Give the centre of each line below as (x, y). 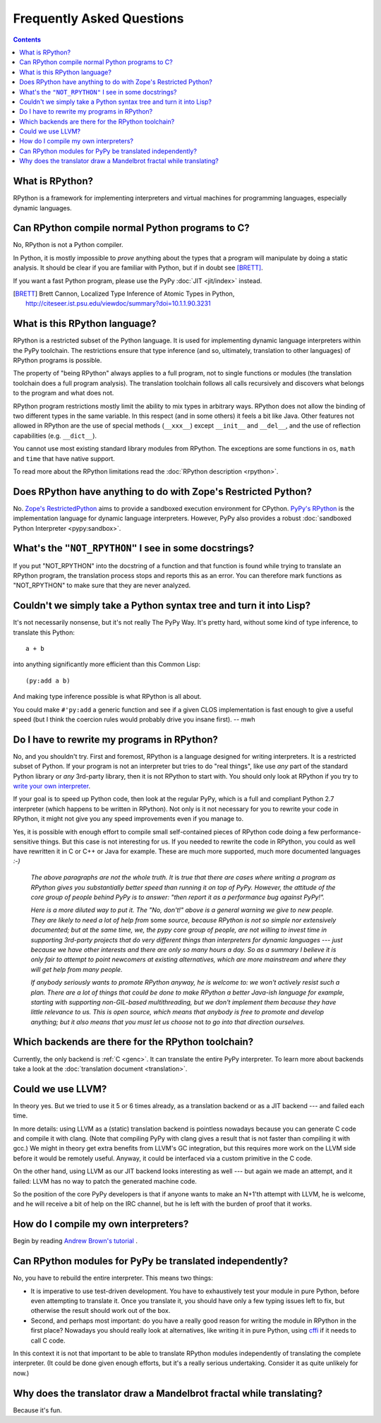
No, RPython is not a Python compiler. (68, 245)
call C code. (48, 1340)
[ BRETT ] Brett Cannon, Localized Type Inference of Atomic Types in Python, (124, 294)
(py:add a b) (48, 680)
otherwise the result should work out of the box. (101, 1311)
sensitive (26, 842)
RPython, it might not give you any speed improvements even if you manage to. (128, 819)
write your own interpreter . (52, 786)
